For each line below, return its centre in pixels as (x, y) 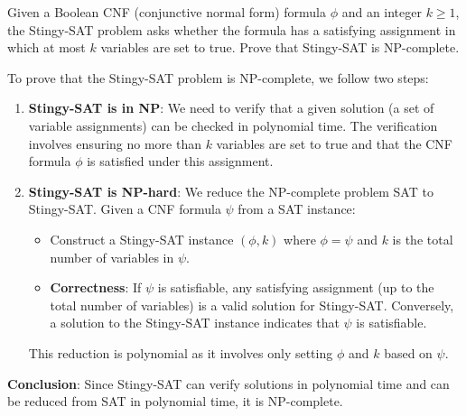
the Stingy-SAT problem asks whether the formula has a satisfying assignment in (232, 29)
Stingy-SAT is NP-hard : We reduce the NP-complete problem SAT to (231, 191)
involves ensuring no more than (115, 143)
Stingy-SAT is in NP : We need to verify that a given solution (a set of (231, 108)
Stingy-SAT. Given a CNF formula (125, 209)
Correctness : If (96, 287)
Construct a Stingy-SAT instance (142, 239)
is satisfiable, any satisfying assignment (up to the (296, 287)
